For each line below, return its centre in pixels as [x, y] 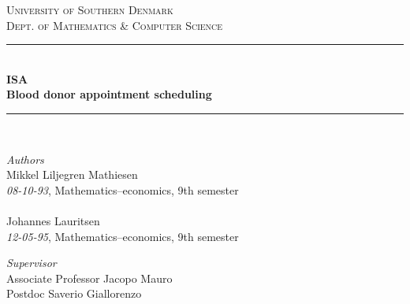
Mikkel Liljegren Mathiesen [72, 174]
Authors [25, 159]
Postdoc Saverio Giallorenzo [74, 293]
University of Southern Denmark [90, 9]
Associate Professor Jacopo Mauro [89, 278]
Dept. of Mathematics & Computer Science [115, 25]
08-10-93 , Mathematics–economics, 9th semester [123, 189]
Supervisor [32, 263]
